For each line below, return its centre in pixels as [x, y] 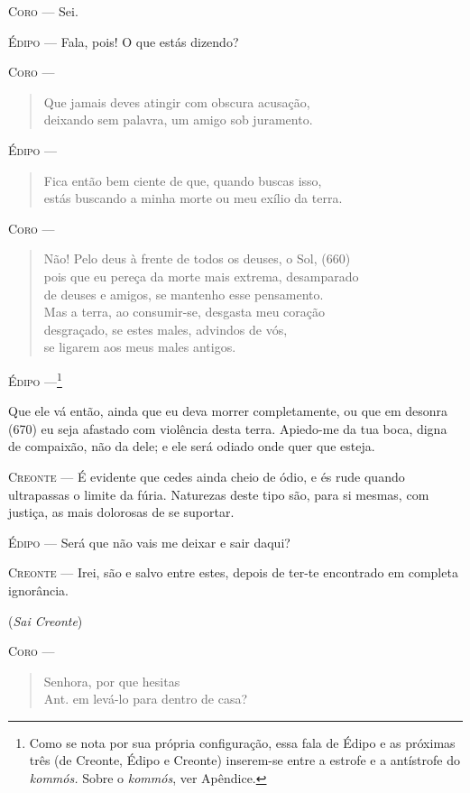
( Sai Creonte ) [46, 620]
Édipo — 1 [35, 379]
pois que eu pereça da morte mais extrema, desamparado [201, 276]
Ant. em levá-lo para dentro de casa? [146, 699]
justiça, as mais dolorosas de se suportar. [121, 512]
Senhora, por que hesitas [112, 681]
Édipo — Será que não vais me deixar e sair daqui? [149, 542]
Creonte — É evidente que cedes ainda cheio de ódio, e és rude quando [207, 476]
